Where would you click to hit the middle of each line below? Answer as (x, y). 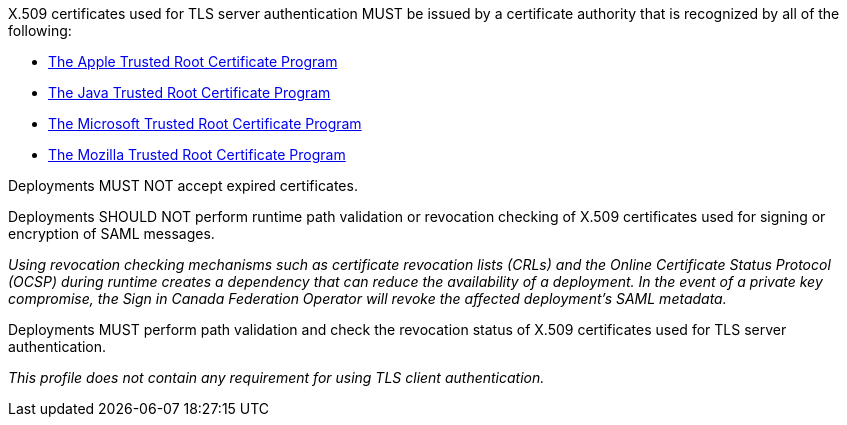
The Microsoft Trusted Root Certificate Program (205, 123)
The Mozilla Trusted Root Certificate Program (197, 154)
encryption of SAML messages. (111, 233)
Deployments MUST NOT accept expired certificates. (183, 185)
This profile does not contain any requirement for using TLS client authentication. (276, 377)
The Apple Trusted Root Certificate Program (193, 61)
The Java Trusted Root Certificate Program (189, 92)
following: (40, 30)
